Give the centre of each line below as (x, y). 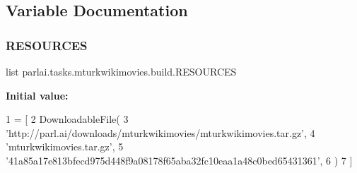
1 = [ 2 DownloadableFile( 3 (67, 119)
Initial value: (37, 95)
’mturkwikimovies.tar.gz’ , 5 (65, 147)
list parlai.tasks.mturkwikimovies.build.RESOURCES (121, 71)
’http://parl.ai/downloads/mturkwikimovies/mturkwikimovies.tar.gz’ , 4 (160, 132)
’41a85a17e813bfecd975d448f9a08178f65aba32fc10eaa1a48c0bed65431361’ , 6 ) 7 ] (179, 160)
